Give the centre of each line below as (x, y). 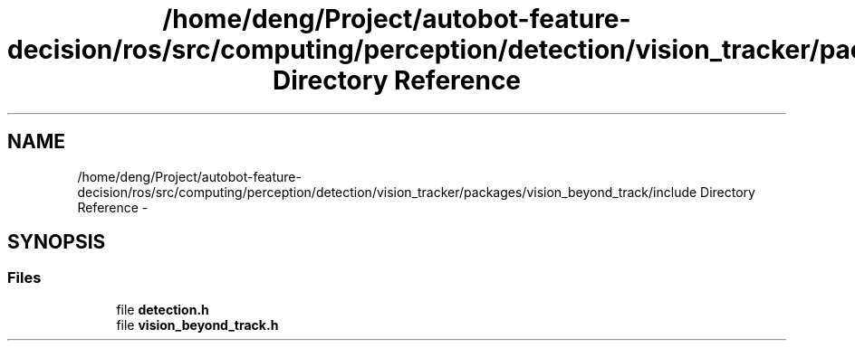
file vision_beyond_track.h (197, 324)
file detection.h (163, 309)
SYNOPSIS (57, 242)
